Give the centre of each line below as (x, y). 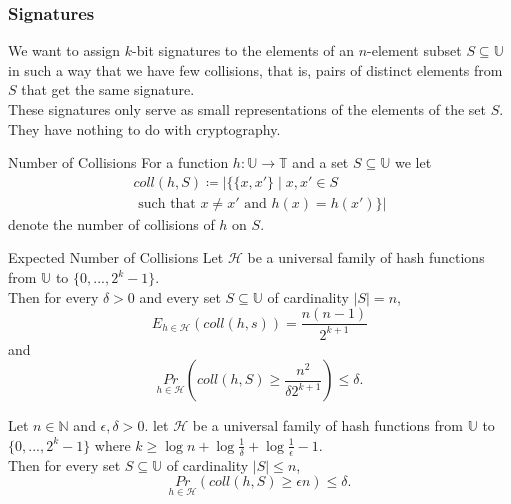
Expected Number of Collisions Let (116, 257)
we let (413, 162)
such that (167, 203)
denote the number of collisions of (111, 223)
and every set (180, 296)
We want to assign (64, 50)
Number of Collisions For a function (118, 162)
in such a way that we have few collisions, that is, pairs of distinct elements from (255, 69)
